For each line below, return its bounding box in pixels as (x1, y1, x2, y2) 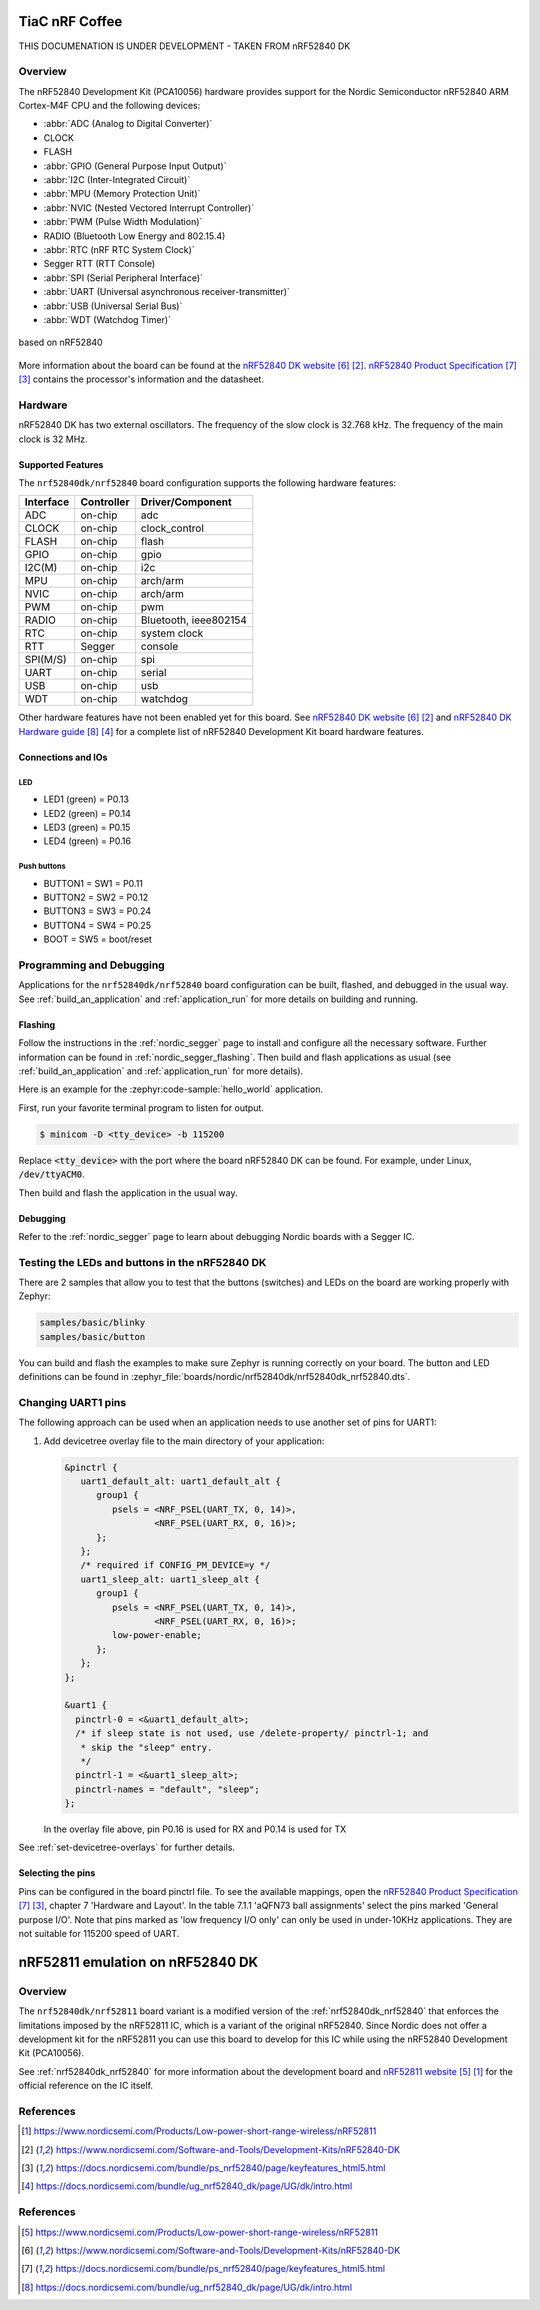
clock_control (140, 521, 205, 535)
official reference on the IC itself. (18, 2080, 154, 2092)
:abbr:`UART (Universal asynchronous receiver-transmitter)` (43, 286, 290, 298)
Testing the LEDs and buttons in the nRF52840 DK (18, 1255, 267, 1269)
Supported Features (18, 458, 104, 470)
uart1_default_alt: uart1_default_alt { (80, 1476, 282, 1487)
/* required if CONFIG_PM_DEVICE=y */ (80, 1560, 271, 1571)
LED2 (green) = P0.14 (43, 807, 132, 819)
